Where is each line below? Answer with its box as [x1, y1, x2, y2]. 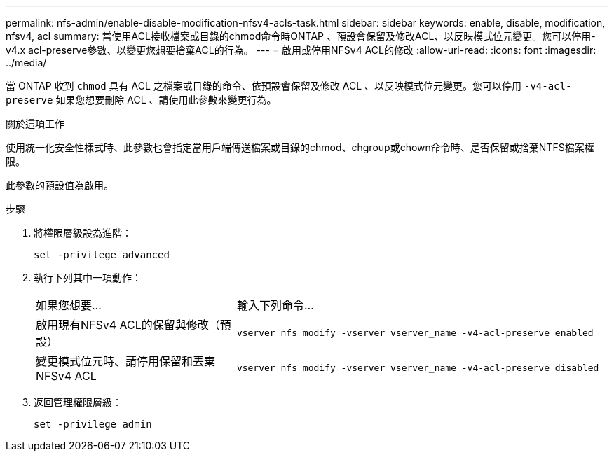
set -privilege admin [34, 419, 152, 430]
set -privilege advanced [34, 249, 170, 260]
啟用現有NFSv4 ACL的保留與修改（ [36, 318, 220, 332]
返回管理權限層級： [34, 396, 122, 408]
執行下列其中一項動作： [34, 272, 142, 283]
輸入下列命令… [236, 298, 314, 312]
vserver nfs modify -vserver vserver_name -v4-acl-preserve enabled [236, 327, 594, 338]
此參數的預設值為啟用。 [6, 179, 114, 191]
